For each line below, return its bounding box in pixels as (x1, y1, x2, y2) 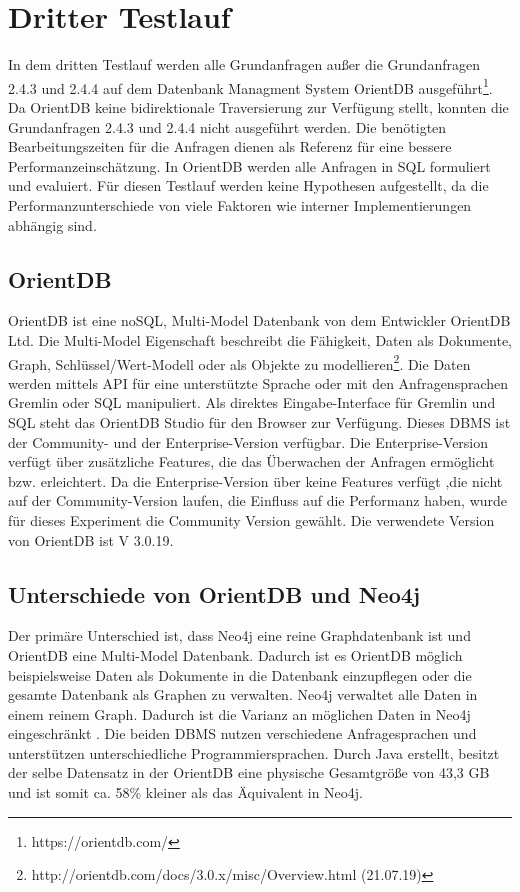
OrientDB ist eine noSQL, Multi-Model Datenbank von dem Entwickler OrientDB (8, 310, 511, 331)
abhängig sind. (8, 214, 97, 235)
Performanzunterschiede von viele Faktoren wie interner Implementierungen (8, 194, 472, 215)
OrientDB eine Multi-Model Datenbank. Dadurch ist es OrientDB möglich (8, 644, 463, 665)
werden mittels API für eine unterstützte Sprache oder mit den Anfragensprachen (8, 372, 509, 393)
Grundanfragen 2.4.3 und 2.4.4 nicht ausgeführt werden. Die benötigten (8, 116, 447, 137)
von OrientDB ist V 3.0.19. (8, 529, 174, 550)
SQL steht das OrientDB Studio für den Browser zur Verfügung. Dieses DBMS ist (8, 411, 511, 432)
